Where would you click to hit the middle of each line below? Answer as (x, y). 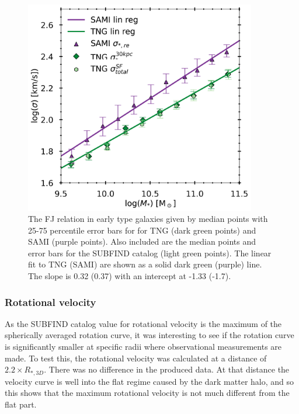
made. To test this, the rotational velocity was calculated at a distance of (136, 358)
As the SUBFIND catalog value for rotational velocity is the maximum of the (143, 323)
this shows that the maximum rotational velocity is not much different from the (147, 393)
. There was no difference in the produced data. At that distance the (167, 369)
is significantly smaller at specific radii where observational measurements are (143, 347)
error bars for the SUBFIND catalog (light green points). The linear (150, 253)
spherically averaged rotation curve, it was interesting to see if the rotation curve (149, 335)
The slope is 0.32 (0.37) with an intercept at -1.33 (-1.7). (130, 276)
